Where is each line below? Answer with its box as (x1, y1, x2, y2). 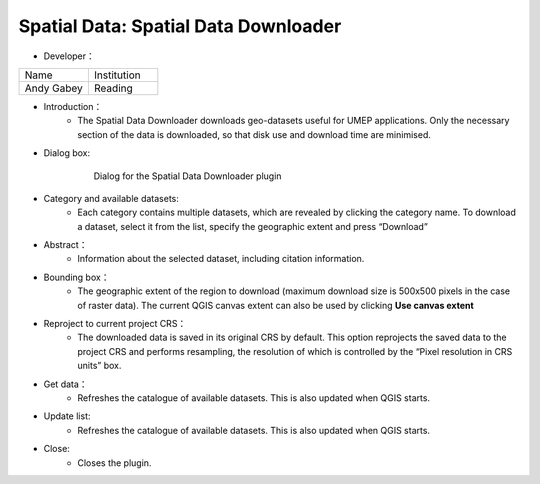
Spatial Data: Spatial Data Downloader (18, 15, 342, 37)
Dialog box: (43, 147, 90, 159)
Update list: (43, 410, 91, 422)
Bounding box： (43, 271, 110, 283)
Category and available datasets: (43, 192, 179, 204)
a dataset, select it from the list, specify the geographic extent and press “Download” (77, 220, 429, 232)
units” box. (77, 360, 122, 372)
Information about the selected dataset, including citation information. (77, 253, 365, 265)
